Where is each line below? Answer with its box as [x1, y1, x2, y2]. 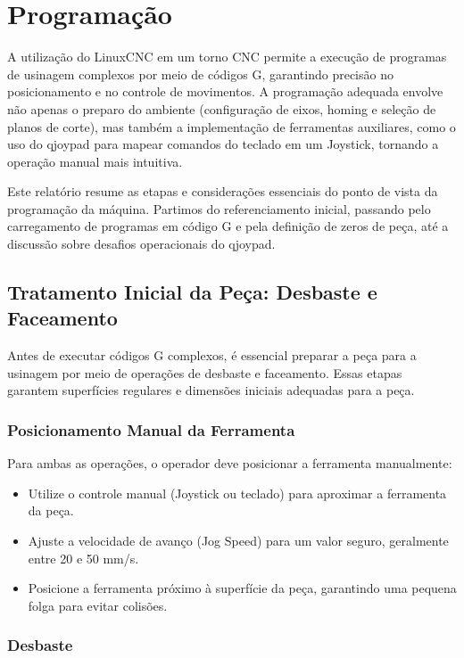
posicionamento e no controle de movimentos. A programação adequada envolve [7, 82, 443, 101]
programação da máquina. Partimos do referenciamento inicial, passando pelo [7, 199, 431, 218]
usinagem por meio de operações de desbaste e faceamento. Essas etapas [7, 363, 402, 382]
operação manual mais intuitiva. [7, 152, 183, 170]
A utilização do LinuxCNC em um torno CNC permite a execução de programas [7, 47, 447, 66]
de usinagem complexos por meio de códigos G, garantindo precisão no [7, 64, 394, 83]
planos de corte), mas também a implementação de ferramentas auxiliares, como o [7, 117, 456, 136]
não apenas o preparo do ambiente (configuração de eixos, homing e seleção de [7, 99, 436, 118]
